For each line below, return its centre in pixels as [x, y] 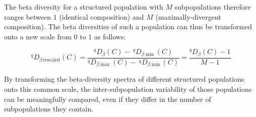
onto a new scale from [38, 36]
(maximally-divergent [188, 16]
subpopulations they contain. [49, 109]
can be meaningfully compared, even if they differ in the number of [108, 99]
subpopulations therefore [213, 7]
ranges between [28, 16]
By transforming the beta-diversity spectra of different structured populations [124, 79]
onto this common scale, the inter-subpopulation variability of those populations [128, 89]
